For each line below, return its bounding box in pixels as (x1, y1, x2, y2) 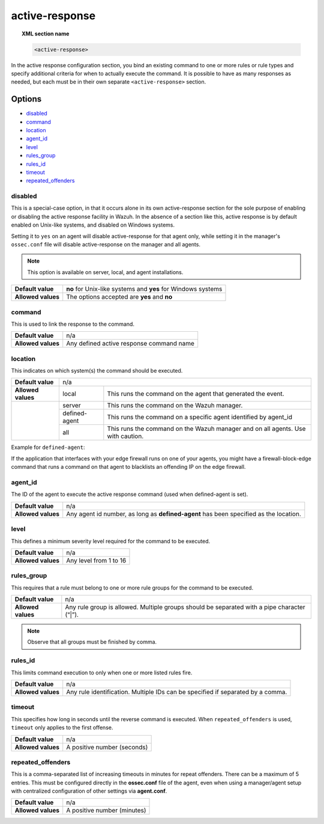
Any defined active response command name (66, 340, 195, 348)
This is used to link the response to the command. (11, 320, 135, 328)
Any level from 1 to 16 (66, 556, 127, 564)
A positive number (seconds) (66, 743, 148, 751)
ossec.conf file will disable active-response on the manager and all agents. (11, 241, 201, 248)
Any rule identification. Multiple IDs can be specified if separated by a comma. (66, 688, 287, 696)
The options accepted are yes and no (66, 293, 173, 301)
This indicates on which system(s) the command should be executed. (11, 367, 183, 374)
